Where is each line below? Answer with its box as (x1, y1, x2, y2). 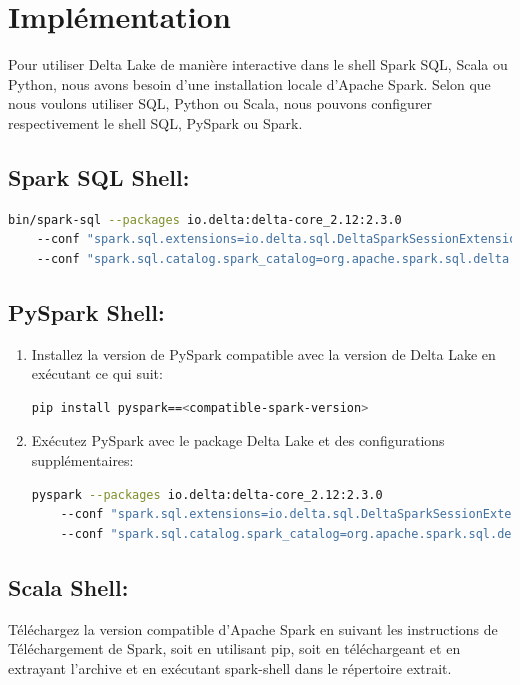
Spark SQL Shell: (8, 161, 190, 192)
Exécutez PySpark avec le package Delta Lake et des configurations (31, 430, 445, 451)
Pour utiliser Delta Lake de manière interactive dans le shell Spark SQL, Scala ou (8, 54, 508, 75)
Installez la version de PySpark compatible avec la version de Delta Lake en (31, 343, 496, 364)
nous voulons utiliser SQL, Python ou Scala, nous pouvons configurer (8, 93, 433, 114)
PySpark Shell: (8, 296, 165, 327)
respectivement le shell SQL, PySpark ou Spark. (8, 112, 303, 133)
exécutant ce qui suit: (31, 363, 163, 384)
